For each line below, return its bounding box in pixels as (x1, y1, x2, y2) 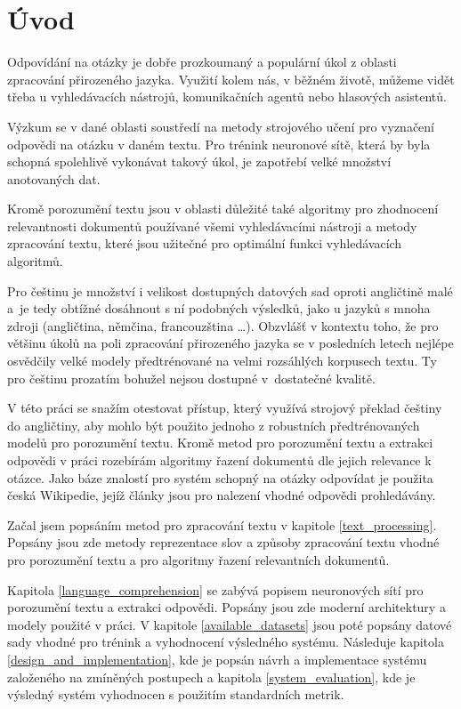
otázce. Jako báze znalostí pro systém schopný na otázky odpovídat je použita (7, 468, 433, 487)
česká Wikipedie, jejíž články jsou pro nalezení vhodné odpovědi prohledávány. (7, 486, 436, 504)
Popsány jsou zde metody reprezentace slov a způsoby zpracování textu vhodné (7, 533, 440, 552)
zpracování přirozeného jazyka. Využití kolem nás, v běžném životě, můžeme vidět (7, 69, 455, 88)
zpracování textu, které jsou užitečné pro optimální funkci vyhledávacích (7, 234, 402, 253)
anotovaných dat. (7, 169, 101, 188)
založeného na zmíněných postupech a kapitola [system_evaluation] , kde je (7, 667, 416, 686)
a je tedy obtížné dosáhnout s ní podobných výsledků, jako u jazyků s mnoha (7, 299, 431, 318)
